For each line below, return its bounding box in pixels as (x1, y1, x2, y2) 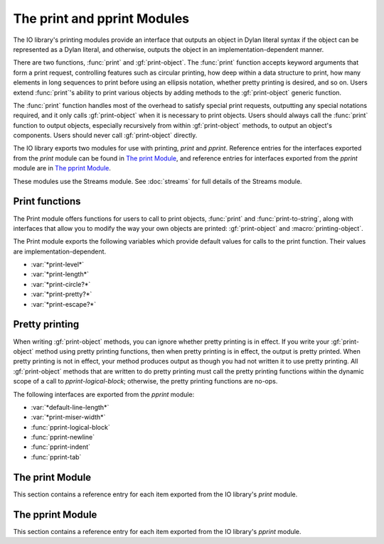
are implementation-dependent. (13, 247, 107, 256)
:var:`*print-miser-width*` (31, 413, 106, 422)
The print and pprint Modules (13, 11, 190, 26)
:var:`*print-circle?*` (31, 280, 91, 288)
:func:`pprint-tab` (31, 452, 82, 461)
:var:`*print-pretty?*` (31, 290, 92, 298)
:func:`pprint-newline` (31, 433, 95, 442)
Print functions (13, 195, 81, 207)
